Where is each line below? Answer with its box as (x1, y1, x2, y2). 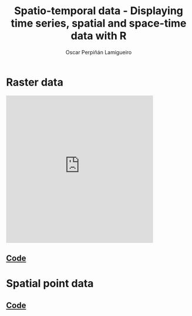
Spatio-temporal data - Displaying (14, 4, 184, 18)
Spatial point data (6, 277, 94, 290)
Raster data (6, 75, 63, 89)
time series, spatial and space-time (11, 17, 187, 30)
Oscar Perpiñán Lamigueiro (65, 48, 132, 55)
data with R (70, 29, 127, 42)
